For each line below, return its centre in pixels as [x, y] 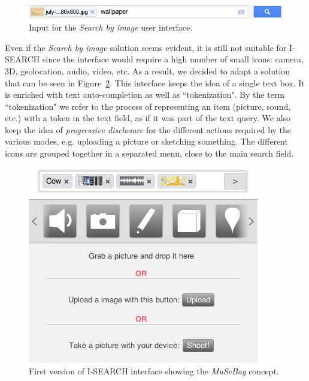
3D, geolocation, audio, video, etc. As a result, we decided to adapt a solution [148, 70]
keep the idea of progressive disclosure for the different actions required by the [148, 129]
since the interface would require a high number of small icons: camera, [173, 59]
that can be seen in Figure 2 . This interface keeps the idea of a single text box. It [155, 82]
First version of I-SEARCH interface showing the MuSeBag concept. [154, 371]
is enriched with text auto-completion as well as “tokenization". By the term [145, 94]
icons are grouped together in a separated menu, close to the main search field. [149, 153]
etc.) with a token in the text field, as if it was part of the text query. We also [148, 118]
